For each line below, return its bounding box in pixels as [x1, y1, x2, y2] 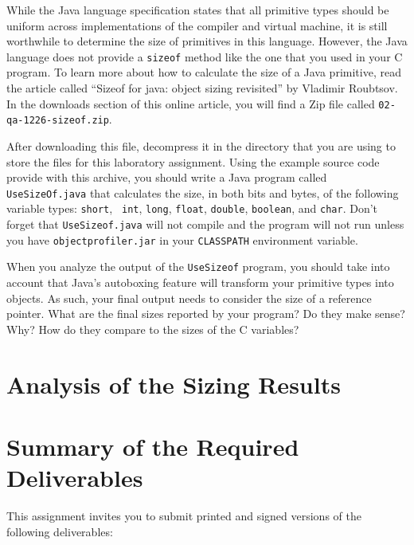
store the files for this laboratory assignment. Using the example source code [6, 153, 380, 170]
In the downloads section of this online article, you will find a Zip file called [6, 95, 375, 112]
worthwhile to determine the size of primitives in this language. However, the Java [6, 33, 408, 49]
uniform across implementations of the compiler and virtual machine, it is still [6, 17, 388, 33]
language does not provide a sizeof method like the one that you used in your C [6, 48, 403, 65]
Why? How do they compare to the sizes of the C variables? [6, 320, 299, 337]
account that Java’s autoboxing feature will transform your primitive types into [6, 274, 394, 291]
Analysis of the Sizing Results [6, 367, 341, 400]
